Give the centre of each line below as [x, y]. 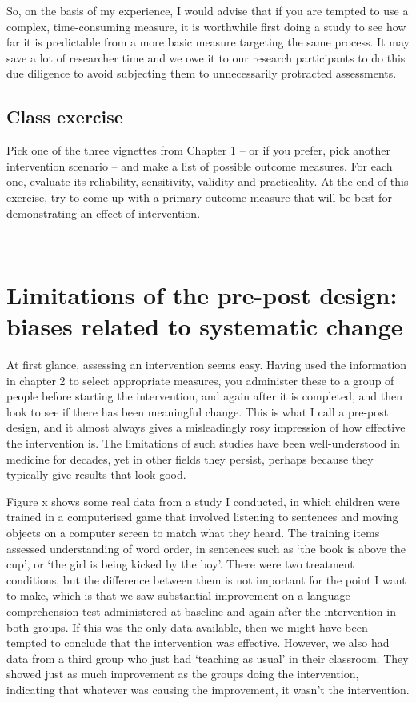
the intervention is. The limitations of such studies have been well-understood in [203, 443]
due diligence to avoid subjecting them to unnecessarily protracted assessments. [202, 73]
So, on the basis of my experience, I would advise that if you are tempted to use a [208, 10]
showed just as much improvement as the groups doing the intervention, [183, 674]
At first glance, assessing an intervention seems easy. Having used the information [207, 365]
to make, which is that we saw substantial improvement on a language [178, 595]
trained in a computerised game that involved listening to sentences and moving [202, 517]
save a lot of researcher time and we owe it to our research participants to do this [206, 57]
